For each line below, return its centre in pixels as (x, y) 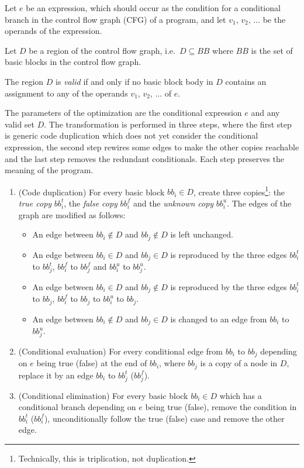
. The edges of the (259, 203)
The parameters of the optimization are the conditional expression (123, 113)
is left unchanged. (202, 234)
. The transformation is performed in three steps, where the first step (168, 124)
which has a (241, 395)
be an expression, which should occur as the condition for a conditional (153, 8)
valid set (20, 124)
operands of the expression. (53, 31)
